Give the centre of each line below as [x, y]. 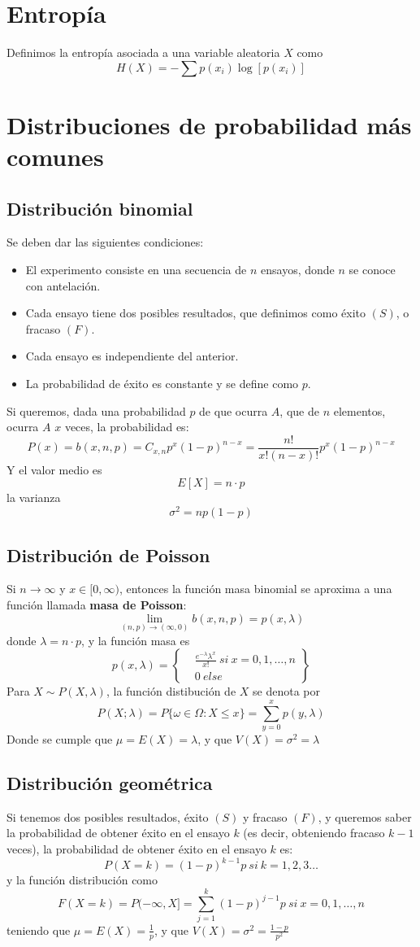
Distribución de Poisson [108, 554]
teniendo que [39, 930]
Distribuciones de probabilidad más [209, 124]
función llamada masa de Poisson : [97, 604]
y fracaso [265, 816]
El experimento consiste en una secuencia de [136, 270]
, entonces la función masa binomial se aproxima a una [255, 589]
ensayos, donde [298, 270]
